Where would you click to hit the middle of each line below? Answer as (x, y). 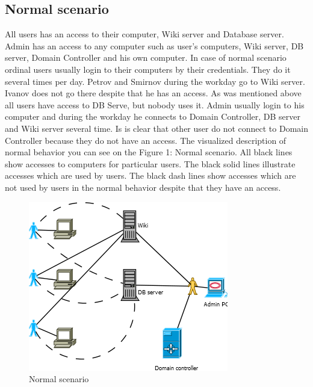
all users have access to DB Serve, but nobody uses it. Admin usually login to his (155, 104)
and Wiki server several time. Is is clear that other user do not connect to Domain (156, 128)
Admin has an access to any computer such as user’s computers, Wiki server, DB (154, 45)
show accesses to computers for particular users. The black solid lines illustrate (150, 163)
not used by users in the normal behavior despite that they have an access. (143, 187)
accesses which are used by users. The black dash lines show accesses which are (150, 175)
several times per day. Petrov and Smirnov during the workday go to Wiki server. (155, 81)
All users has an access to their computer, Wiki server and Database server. (144, 34)
